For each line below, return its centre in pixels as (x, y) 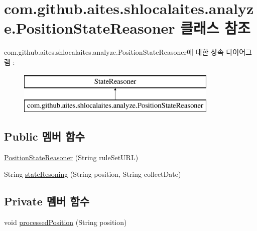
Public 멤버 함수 (44, 136)
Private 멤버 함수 (47, 201)
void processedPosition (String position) (66, 222)
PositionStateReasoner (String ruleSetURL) (71, 157)
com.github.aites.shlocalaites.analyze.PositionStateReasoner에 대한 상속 (114, 52)
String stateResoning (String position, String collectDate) (93, 174)
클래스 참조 (215, 28)
